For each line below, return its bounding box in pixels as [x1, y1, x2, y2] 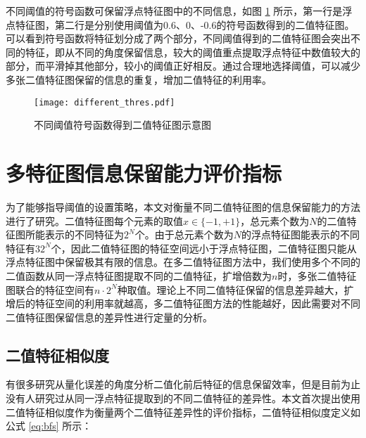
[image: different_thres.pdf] [34, 97, 175, 108]
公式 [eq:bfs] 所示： [6, 418, 92, 433]
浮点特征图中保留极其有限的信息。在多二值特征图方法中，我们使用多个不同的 [6, 255, 360, 269]
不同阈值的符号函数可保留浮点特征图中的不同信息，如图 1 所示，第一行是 [6, 4, 343, 18]
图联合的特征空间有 [6, 282, 94, 297]
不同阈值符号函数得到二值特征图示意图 [34, 117, 211, 132]
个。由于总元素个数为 [134, 227, 234, 242]
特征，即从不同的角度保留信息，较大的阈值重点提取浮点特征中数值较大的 [25, 44, 360, 59]
